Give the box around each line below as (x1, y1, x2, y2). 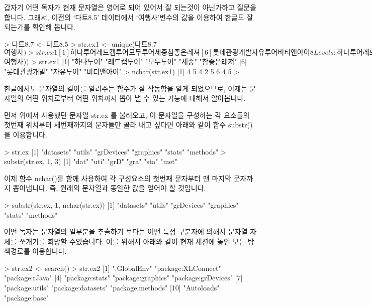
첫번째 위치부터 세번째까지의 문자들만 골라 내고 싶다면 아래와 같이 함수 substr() (4, 119, 253, 130)
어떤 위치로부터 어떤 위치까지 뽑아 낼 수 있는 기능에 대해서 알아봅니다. (26, 93, 246, 103)
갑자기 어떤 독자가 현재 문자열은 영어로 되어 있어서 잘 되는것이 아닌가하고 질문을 (4, 2, 257, 12)
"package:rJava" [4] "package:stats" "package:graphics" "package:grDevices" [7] (4, 272, 243, 283)
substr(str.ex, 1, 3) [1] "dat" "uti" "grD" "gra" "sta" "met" (4, 156, 178, 167)
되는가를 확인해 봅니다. (4, 22, 76, 32)
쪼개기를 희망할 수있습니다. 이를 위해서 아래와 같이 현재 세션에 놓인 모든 (19, 236, 246, 246)
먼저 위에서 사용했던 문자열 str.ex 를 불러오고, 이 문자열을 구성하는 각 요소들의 (4, 109, 250, 120)
